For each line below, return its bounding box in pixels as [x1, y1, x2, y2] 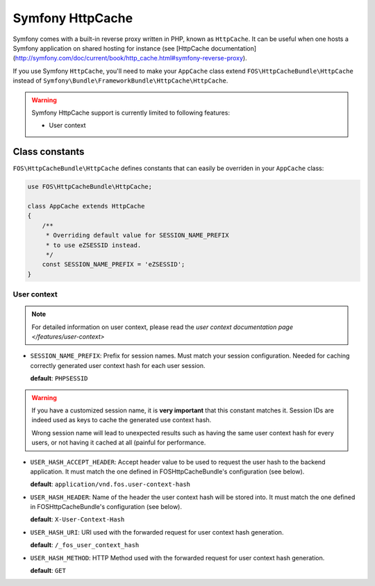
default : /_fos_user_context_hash [30, 541, 140, 549]
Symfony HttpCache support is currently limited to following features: [31, 108, 231, 117]
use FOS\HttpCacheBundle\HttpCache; [27, 183, 153, 191]
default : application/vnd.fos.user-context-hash [30, 480, 191, 489]
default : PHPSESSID [30, 374, 88, 383]
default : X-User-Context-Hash [30, 515, 125, 524]
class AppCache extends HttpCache [27, 202, 145, 210]
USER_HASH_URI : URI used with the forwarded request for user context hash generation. [30, 528, 284, 536]
